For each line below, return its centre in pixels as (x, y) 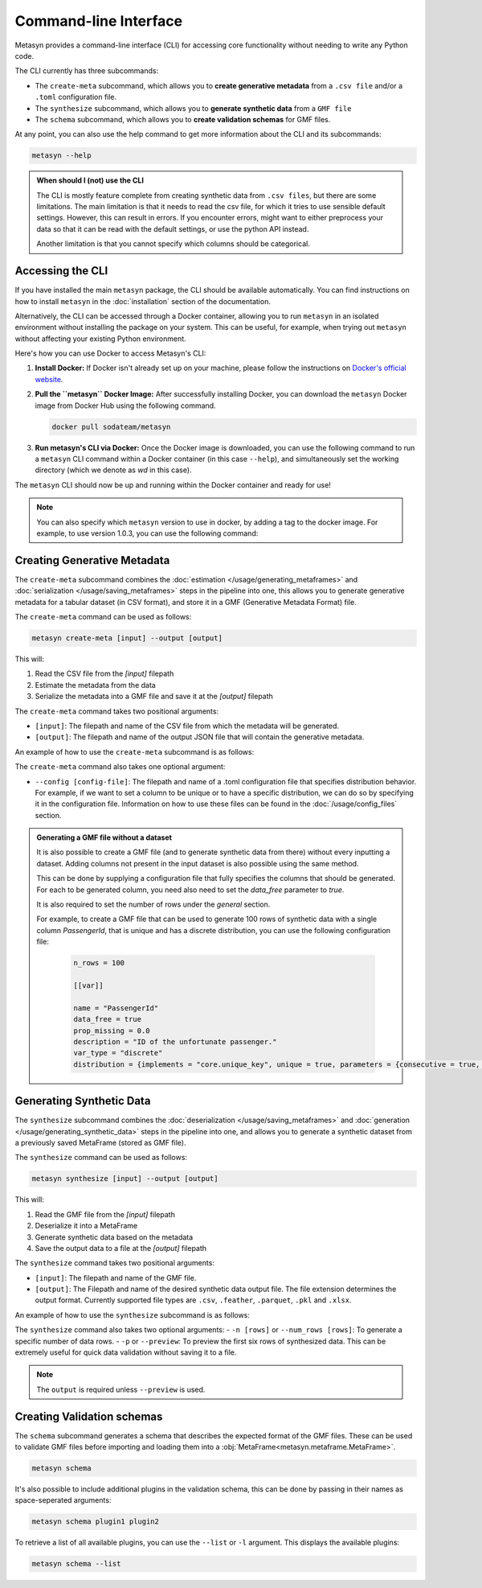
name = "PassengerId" (116, 1008)
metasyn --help (61, 156)
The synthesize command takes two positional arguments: (114, 1263)
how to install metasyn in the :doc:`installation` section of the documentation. (143, 301)
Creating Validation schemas (89, 1416)
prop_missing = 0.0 (112, 1031)
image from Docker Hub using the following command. (125, 405)
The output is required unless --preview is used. (121, 1389)
